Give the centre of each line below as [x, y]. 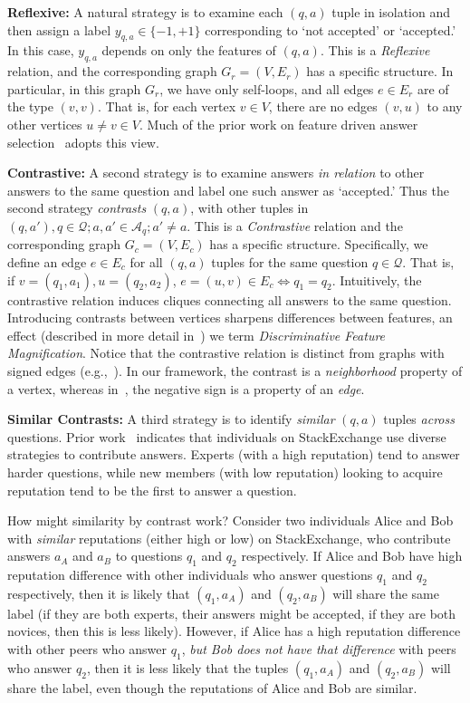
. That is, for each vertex [167, 106]
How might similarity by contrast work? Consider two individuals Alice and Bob [230, 520]
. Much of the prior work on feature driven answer [278, 124]
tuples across [419, 419]
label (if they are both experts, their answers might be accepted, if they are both [232, 613]
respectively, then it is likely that [99, 593]
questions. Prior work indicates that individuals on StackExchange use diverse [227, 436]
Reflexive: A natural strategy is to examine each [145, 12]
